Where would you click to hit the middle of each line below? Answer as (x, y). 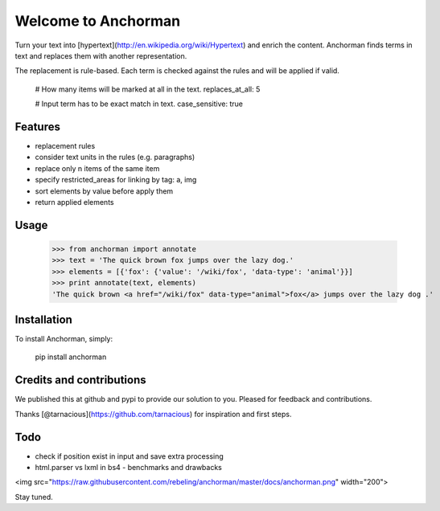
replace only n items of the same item (97, 168)
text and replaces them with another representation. (101, 55)
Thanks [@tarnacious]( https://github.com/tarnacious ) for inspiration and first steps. (153, 414)
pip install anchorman (71, 357)
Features (37, 127)
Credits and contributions (80, 380)
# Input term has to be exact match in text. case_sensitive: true (139, 104)
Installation (43, 319)
